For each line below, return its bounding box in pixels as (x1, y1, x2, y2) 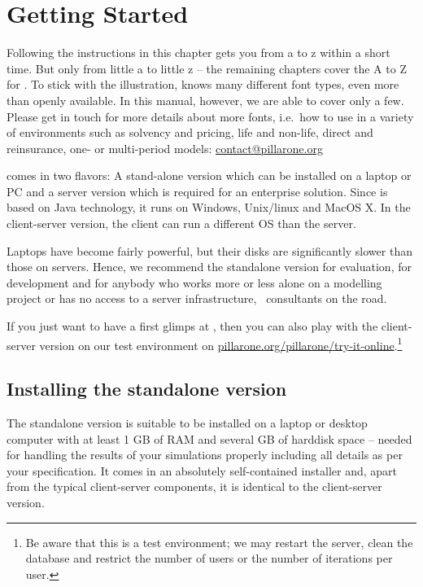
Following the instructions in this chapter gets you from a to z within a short (7, 44, 390, 61)
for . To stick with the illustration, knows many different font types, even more (7, 76, 399, 93)
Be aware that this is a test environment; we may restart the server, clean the (25, 533, 413, 550)
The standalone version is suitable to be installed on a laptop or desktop (7, 414, 368, 431)
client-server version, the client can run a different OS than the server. (7, 215, 356, 232)
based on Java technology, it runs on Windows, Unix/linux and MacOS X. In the (7, 199, 411, 216)
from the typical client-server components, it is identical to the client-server (7, 478, 382, 495)
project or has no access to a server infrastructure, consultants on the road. (7, 290, 387, 307)
